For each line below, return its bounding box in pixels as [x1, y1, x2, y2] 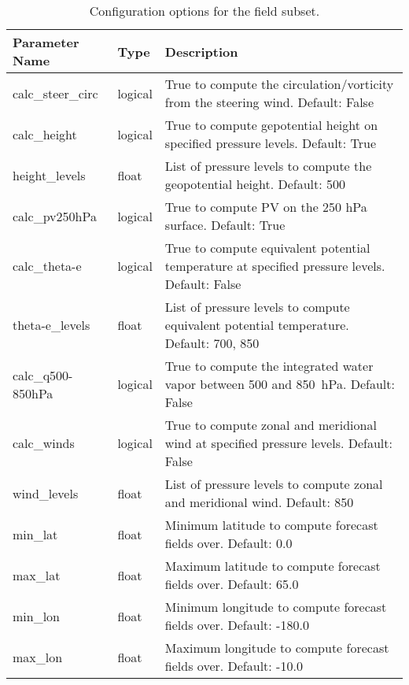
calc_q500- [13, 365, 73, 384]
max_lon [13, 647, 63, 666]
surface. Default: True [164, 216, 286, 234]
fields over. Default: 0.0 [164, 534, 293, 552]
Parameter [13, 33, 79, 51]
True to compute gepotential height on [164, 116, 378, 134]
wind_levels [13, 483, 79, 502]
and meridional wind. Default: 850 [164, 493, 354, 511]
